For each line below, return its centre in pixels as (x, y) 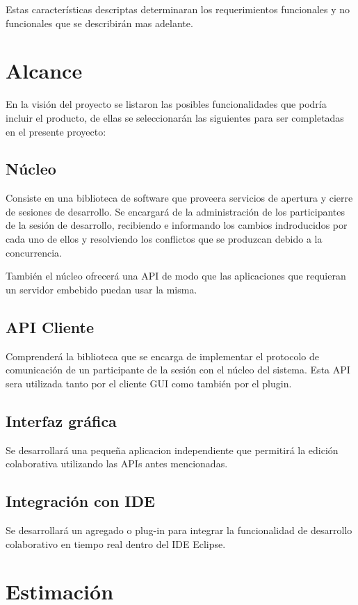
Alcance (44, 71)
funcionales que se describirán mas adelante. (99, 23)
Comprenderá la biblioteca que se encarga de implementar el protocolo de (162, 356)
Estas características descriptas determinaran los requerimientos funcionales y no (178, 9)
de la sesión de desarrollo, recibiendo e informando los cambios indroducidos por (177, 225)
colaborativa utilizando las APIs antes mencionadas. (117, 463)
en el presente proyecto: (56, 131)
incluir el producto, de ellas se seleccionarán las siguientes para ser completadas (175, 117)
